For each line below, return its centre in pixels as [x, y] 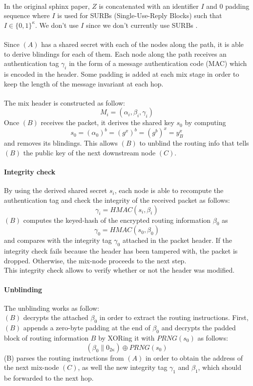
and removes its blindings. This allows [61, 143]
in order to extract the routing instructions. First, [174, 317]
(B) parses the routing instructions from [64, 357]
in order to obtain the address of [194, 357]
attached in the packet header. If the [177, 240]
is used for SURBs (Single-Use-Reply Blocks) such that [140, 15]
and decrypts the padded [199, 328]
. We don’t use [57, 25]
